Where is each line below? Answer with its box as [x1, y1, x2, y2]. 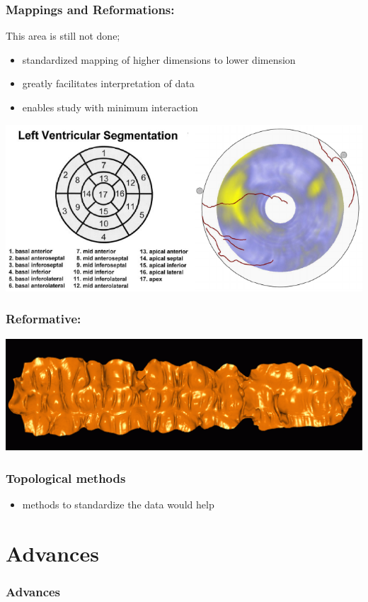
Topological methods [6, 469, 126, 486]
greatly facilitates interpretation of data [22, 76, 195, 91]
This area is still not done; [6, 28, 120, 43]
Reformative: [6, 310, 81, 328]
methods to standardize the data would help [22, 497, 214, 512]
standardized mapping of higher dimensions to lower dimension [22, 52, 296, 67]
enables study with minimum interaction [22, 100, 198, 114]
